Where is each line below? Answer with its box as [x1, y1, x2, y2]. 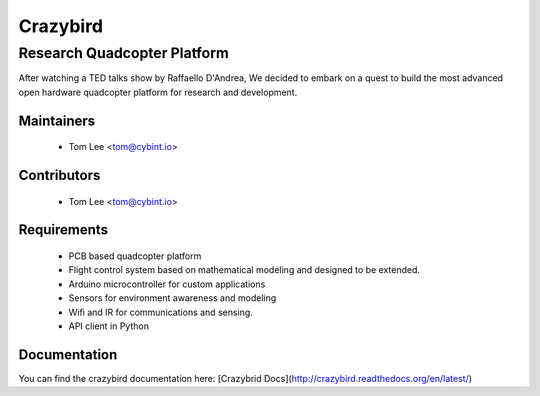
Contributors [18, 167, 101, 184]
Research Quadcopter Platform [18, 44, 229, 62]
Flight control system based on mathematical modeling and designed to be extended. [68, 264, 420, 276]
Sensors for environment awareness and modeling [68, 292, 277, 304]
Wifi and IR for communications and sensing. [68, 306, 254, 318]
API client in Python [68, 320, 150, 332]
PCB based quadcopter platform [68, 250, 202, 262]
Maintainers [18, 112, 96, 129]
